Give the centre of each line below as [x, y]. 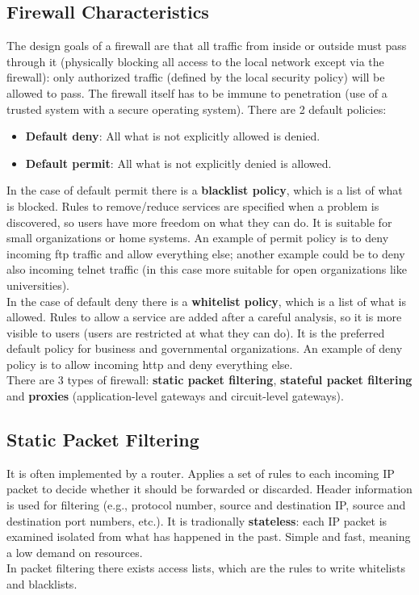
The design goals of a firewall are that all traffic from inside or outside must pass [207, 46]
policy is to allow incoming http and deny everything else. [150, 364]
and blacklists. [42, 584]
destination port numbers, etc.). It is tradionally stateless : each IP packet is [197, 520]
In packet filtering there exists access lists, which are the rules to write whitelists [206, 568]
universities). [38, 285]
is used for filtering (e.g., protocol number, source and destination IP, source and [206, 505]
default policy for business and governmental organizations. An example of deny [205, 348]
